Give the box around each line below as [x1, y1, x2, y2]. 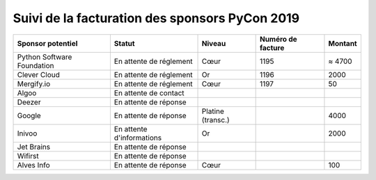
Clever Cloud [17, 69, 61, 79]
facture [259, 42, 285, 52]
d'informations [113, 133, 162, 142]
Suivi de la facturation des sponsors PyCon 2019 [13, 10, 300, 26]
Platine [201, 106, 224, 116]
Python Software [17, 52, 72, 62]
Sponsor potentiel [17, 38, 78, 48]
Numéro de [259, 34, 297, 44]
